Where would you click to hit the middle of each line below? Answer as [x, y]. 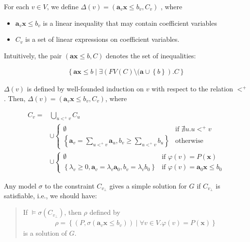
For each [17, 6]
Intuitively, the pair [33, 55]
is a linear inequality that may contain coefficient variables [130, 23]
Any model [20, 185]
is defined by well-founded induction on [85, 89]
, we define [63, 6]
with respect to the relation [192, 89]
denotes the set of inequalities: [151, 55]
